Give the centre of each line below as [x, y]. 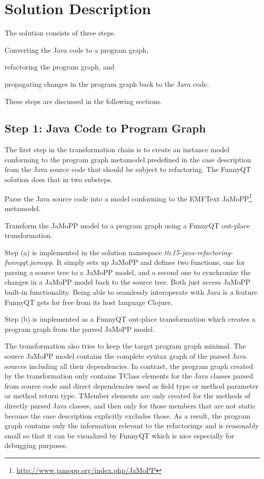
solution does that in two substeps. [59, 179]
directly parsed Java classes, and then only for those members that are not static [130, 406]
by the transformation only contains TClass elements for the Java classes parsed [129, 376]
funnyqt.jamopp [29, 262]
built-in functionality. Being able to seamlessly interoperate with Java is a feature [131, 292]
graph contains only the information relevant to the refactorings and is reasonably [132, 425]
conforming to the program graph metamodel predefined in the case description [128, 159]
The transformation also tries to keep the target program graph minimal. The [125, 346]
